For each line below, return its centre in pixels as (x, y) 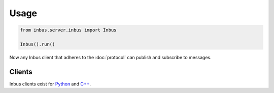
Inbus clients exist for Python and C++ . (50, 84)
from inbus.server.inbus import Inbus (68, 30)
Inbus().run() (38, 44)
